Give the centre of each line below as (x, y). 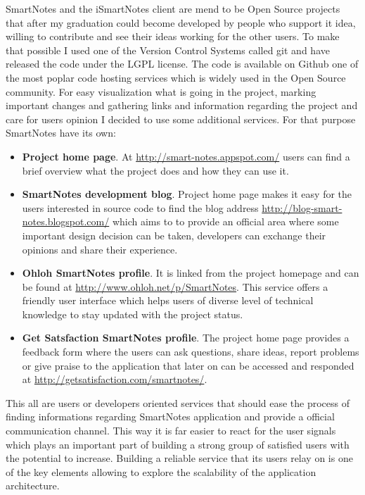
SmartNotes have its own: (61, 133)
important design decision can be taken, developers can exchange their (174, 235)
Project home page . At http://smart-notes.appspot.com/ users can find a (186, 156)
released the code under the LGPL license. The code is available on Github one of (182, 64)
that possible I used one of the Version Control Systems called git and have (168, 50)
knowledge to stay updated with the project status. (133, 314)
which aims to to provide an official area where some (225, 221)
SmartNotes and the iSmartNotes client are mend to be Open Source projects (173, 8)
